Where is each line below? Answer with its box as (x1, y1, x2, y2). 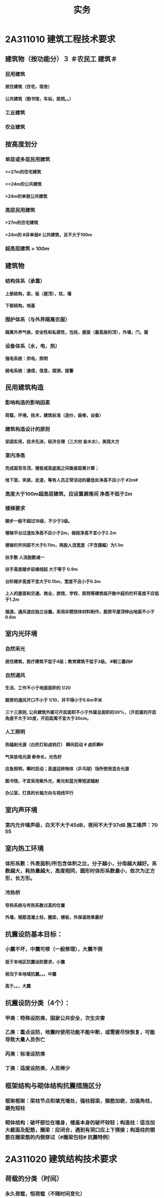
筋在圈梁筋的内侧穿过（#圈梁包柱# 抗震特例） (5, 1133, 113, 1140)
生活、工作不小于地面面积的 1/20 (5, 685, 71, 691)
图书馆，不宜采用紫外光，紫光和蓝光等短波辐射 (5, 778, 99, 784)
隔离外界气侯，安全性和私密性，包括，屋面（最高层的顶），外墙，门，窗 (5, 329, 148, 335)
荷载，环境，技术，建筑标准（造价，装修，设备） (5, 412, 103, 418)
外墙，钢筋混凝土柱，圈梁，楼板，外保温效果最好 (5, 915, 103, 920)
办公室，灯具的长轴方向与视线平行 (5, 790, 74, 796)
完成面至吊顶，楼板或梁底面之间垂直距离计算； (5, 465, 99, 471)
